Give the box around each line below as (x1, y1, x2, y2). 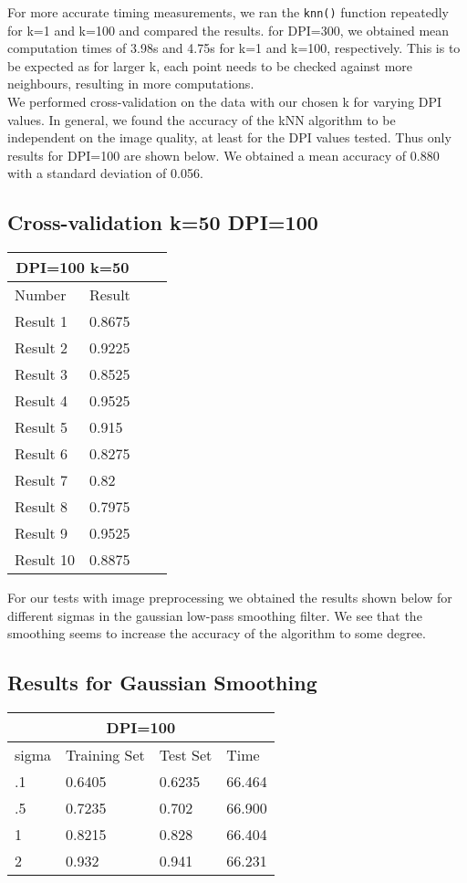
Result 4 (15, 390, 68, 412)
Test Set (159, 744, 213, 766)
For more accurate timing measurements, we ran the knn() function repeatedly (7, 3, 449, 21)
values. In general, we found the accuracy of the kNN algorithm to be (7, 110, 396, 129)
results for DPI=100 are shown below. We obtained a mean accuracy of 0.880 (7, 145, 440, 164)
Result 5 (15, 416, 68, 438)
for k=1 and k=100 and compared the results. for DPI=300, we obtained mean (7, 20, 450, 39)
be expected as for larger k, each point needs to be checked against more (7, 56, 413, 75)
